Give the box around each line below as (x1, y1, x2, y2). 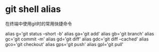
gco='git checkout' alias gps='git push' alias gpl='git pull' (5, 41, 124, 47)
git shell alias (5, 3, 61, 15)
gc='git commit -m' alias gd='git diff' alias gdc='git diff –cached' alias (5, 36, 149, 42)
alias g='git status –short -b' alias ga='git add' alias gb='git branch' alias (5, 30, 154, 36)
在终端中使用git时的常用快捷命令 (5, 20, 72, 26)
